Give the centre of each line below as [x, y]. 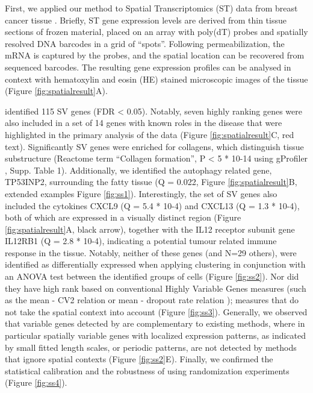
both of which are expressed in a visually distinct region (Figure [123, 217]
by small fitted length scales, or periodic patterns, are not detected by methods [151, 347]
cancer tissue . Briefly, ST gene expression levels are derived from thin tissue [146, 20]
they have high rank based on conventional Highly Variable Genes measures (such [156, 288]
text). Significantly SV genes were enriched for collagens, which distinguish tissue [154, 146]
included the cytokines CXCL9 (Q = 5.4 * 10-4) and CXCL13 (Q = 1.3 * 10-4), [152, 205]
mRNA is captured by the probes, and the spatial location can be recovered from [155, 55]
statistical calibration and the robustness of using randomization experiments [147, 370]
